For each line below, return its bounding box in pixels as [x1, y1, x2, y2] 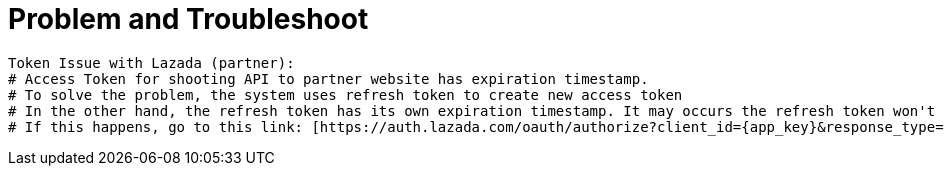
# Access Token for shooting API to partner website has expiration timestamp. [8, 70, 649, 87]
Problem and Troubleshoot [8, 2, 369, 36]
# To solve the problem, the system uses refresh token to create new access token [8, 86, 683, 103]
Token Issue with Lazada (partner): [8, 54, 295, 71]
